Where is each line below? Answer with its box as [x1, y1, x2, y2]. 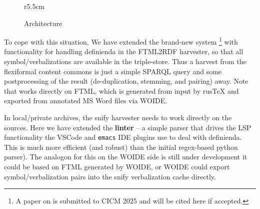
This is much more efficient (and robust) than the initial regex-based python [4, 141, 238, 152]
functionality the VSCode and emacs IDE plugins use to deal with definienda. [4, 132, 242, 142]
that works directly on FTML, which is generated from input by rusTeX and [4, 85, 239, 96]
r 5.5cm [24, 1, 45, 11]
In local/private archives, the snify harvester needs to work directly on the [4, 112, 232, 122]
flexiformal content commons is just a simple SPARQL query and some [4, 66, 222, 76]
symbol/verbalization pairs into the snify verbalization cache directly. [4, 171, 216, 181]
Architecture [24, 18, 62, 28]
